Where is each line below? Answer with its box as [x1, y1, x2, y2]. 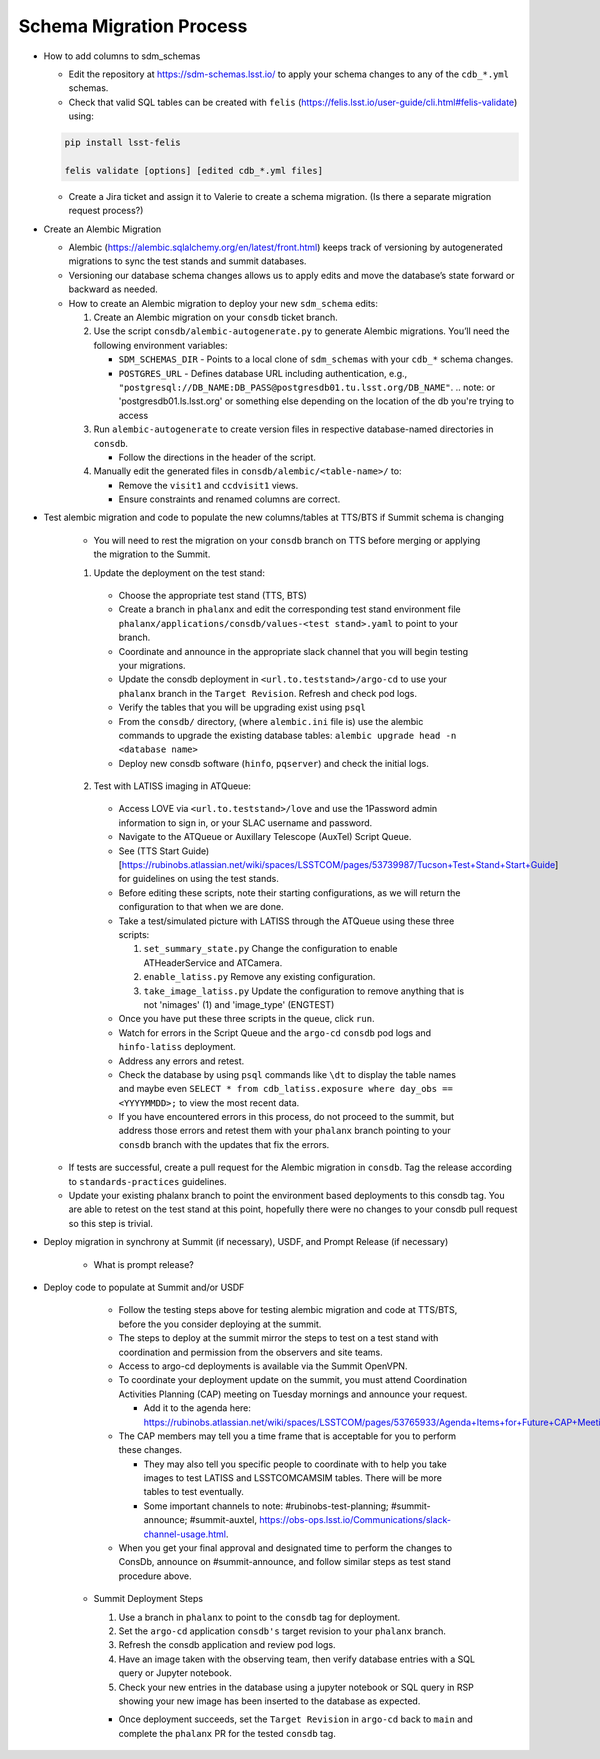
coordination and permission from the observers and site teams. [118, 1346, 384, 1358]
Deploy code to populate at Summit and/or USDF [43, 1281, 245, 1293]
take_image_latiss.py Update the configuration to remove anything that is [143, 985, 465, 997]
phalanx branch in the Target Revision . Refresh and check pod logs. [118, 687, 418, 699]
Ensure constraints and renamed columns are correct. [118, 493, 341, 505]
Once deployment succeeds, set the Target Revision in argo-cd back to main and [118, 1713, 474, 1725]
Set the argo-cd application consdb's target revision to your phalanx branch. [118, 1625, 447, 1637]
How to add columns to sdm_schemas [43, 50, 201, 62]
